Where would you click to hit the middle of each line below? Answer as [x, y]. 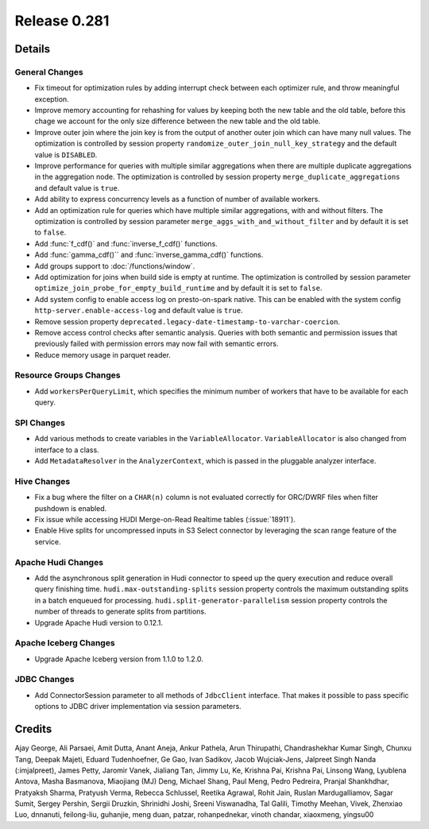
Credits [33, 729]
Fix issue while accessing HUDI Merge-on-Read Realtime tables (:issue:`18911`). [165, 520]
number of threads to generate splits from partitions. [120, 611]
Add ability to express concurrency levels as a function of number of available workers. [178, 200]
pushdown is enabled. [71, 508]
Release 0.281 [62, 21]
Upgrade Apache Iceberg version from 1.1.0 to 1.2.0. [119, 659]
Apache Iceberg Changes [65, 643]
